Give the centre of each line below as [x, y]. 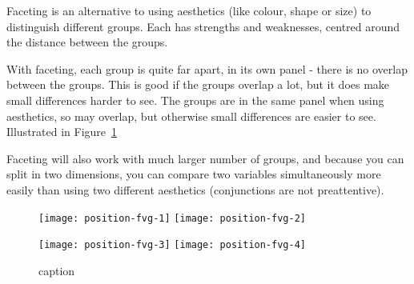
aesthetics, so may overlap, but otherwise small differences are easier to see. [191, 116]
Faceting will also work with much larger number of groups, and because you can [205, 158]
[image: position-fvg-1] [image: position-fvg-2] [172, 218]
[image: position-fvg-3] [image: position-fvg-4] [172, 245]
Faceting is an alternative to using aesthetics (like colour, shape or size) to [189, 10]
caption [57, 270]
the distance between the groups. [87, 42]
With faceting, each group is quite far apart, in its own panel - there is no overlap [207, 68]
